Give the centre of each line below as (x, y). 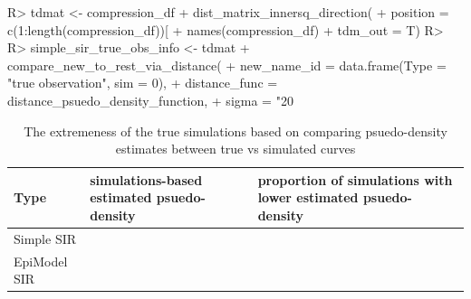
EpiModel (41, 261)
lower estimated (308, 197)
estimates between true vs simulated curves (235, 149)
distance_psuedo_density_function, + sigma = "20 (150, 100)
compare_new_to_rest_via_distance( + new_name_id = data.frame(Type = (227, 65)
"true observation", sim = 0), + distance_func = (143, 83)
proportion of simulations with (355, 179)
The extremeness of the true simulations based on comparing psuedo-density (235, 131)
